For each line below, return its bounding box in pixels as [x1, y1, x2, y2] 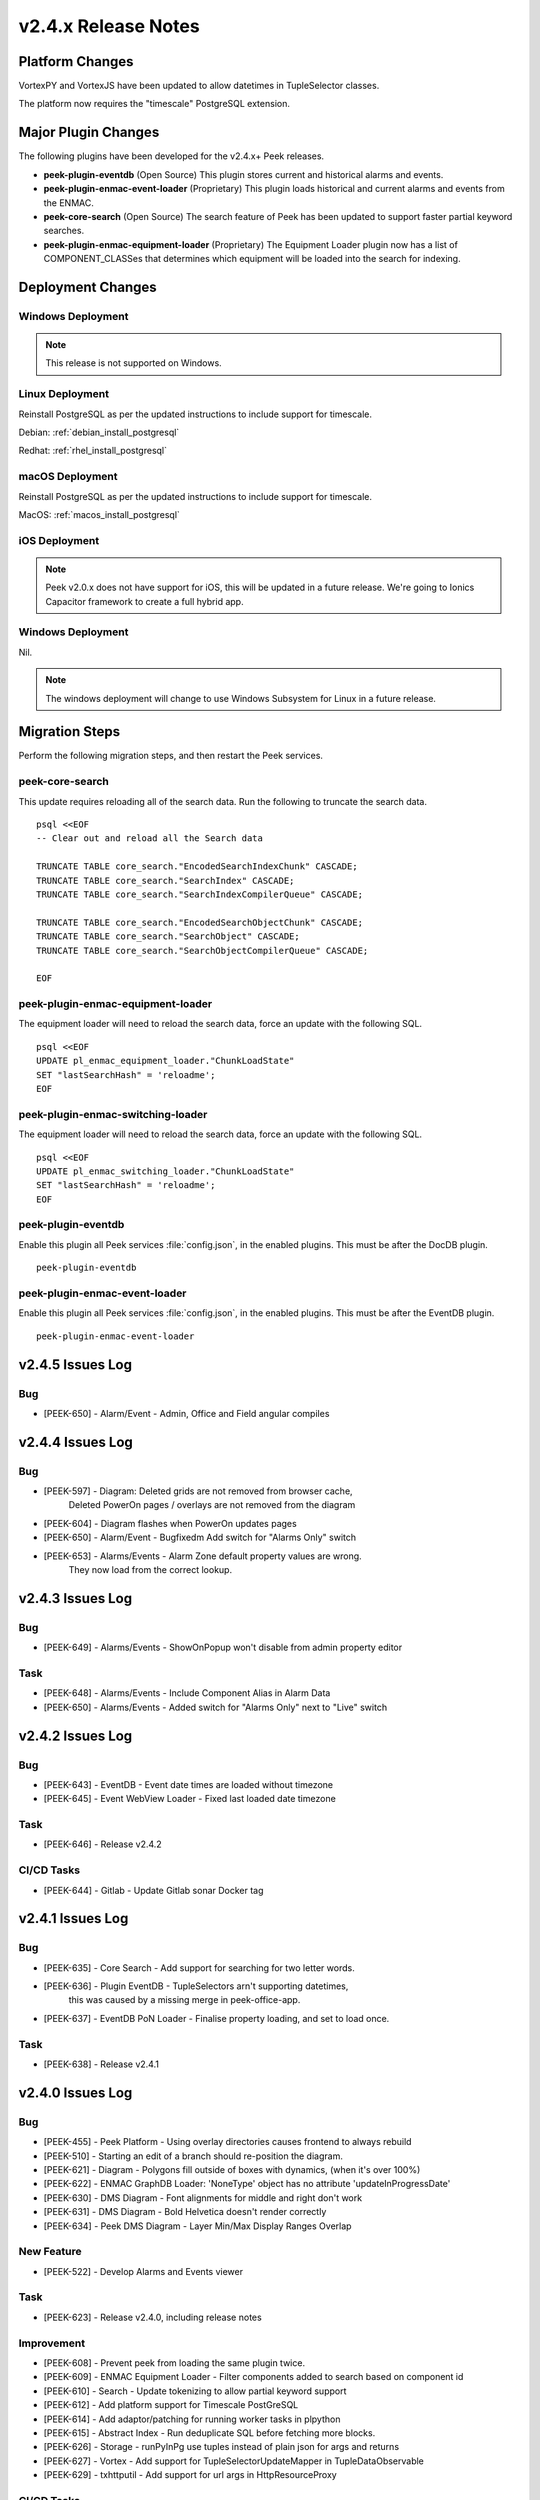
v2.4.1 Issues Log [18, 1910, 129, 1927]
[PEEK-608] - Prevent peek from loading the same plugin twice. [43, 2356, 305, 2369]
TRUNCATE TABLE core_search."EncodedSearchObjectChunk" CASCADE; [36, 916, 364, 928]
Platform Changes [18, 53, 134, 70]
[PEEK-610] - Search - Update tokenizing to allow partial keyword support [43, 2385, 347, 2397]
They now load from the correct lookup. [68, 1564, 233, 1576]
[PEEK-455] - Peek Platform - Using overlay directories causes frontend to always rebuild [43, 2136, 412, 2148]
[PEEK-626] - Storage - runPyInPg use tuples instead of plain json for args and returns [43, 2441, 400, 2453]
